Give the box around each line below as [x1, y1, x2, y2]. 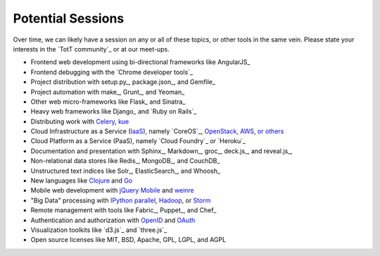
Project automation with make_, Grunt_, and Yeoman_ [30, 87, 185, 96]
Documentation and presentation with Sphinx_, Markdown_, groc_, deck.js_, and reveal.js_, [30, 147, 293, 155]
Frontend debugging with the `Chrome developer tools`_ [30, 68, 194, 76]
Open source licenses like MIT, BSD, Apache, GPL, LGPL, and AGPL [30, 236, 227, 244]
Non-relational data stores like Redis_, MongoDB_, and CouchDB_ [30, 157, 220, 165]
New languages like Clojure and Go [30, 176, 133, 185]
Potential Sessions [13, 11, 125, 26]
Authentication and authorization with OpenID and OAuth [30, 216, 196, 224]
